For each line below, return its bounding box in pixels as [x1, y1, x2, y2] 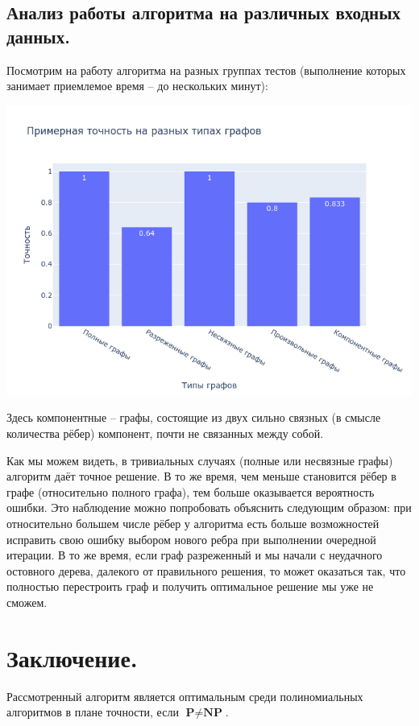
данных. [6, 23, 70, 48]
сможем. [6, 593, 48, 610]
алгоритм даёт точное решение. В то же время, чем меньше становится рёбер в [6, 468, 396, 485]
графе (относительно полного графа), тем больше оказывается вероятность [6, 483, 375, 500]
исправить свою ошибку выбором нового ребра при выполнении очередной [6, 530, 376, 547]
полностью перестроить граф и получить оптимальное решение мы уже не [6, 578, 374, 595]
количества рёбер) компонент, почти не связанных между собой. [6, 424, 324, 441]
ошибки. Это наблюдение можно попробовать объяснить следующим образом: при [6, 499, 412, 516]
